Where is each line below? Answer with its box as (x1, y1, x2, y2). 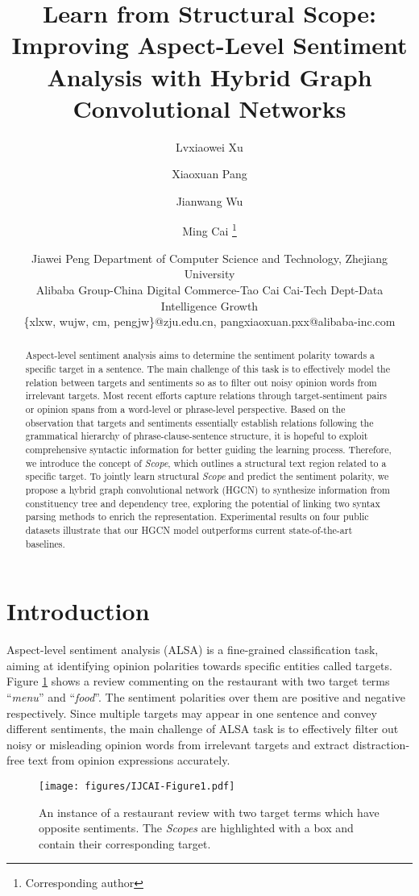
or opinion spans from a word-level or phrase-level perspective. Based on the (25, 402, 346, 416)
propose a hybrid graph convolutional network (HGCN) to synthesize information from (25, 483, 390, 497)
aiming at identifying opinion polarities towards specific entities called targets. (6, 656, 392, 673)
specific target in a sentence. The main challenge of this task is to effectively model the (25, 362, 390, 376)
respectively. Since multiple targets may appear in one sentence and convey (6, 704, 377, 721)
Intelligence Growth (160, 297, 259, 314)
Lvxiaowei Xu (176, 138, 243, 155)
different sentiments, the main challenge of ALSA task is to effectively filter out (6, 720, 399, 737)
